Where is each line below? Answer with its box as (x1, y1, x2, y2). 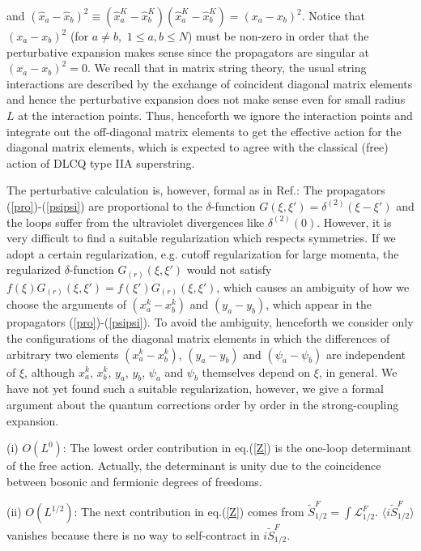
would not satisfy (186, 261, 272, 278)
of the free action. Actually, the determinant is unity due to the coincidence (6, 457, 381, 474)
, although (24, 363, 75, 380)
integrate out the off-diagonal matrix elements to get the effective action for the (6, 122, 402, 139)
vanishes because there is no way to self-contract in (6, 526, 260, 543)
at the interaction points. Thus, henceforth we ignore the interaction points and (18, 106, 413, 123)
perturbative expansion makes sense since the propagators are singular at (6, 43, 369, 60)
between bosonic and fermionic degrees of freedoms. (6, 472, 262, 489)
